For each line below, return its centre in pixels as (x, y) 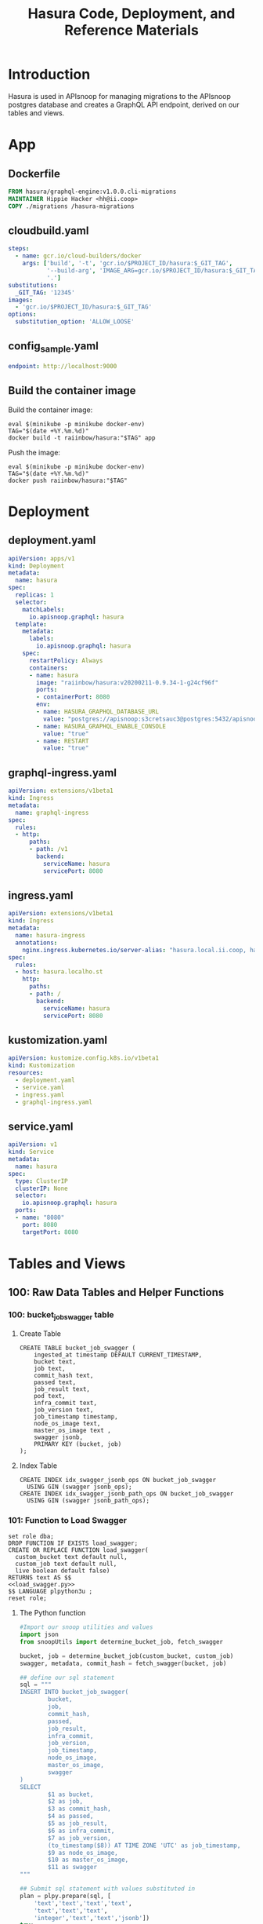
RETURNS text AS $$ (40, 1578)
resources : (26, 1073)
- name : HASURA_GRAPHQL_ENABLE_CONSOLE (101, 726)
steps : (19, 249)
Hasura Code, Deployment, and (131, 14)
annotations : (36, 943)
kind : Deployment (36, 566)
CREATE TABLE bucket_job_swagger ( (77, 1348)
